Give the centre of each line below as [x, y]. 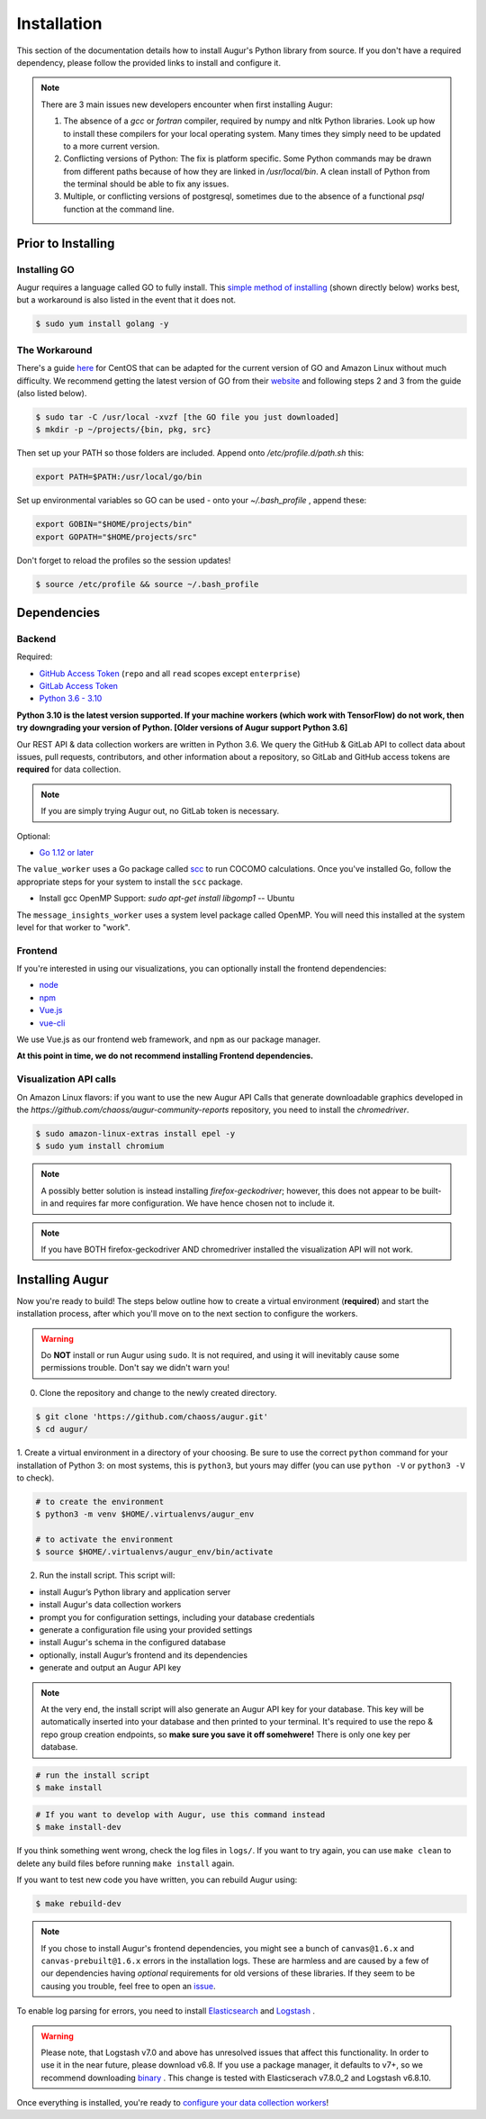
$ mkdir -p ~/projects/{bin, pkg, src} [123, 430]
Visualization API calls [67, 1079]
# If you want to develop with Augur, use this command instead [180, 1815]
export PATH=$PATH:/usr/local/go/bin [119, 477]
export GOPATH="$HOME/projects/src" [117, 537]
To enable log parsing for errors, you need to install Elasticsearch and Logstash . [166, 2011]
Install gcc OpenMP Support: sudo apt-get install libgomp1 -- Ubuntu [167, 898]
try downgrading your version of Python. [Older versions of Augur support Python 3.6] [182, 728]
